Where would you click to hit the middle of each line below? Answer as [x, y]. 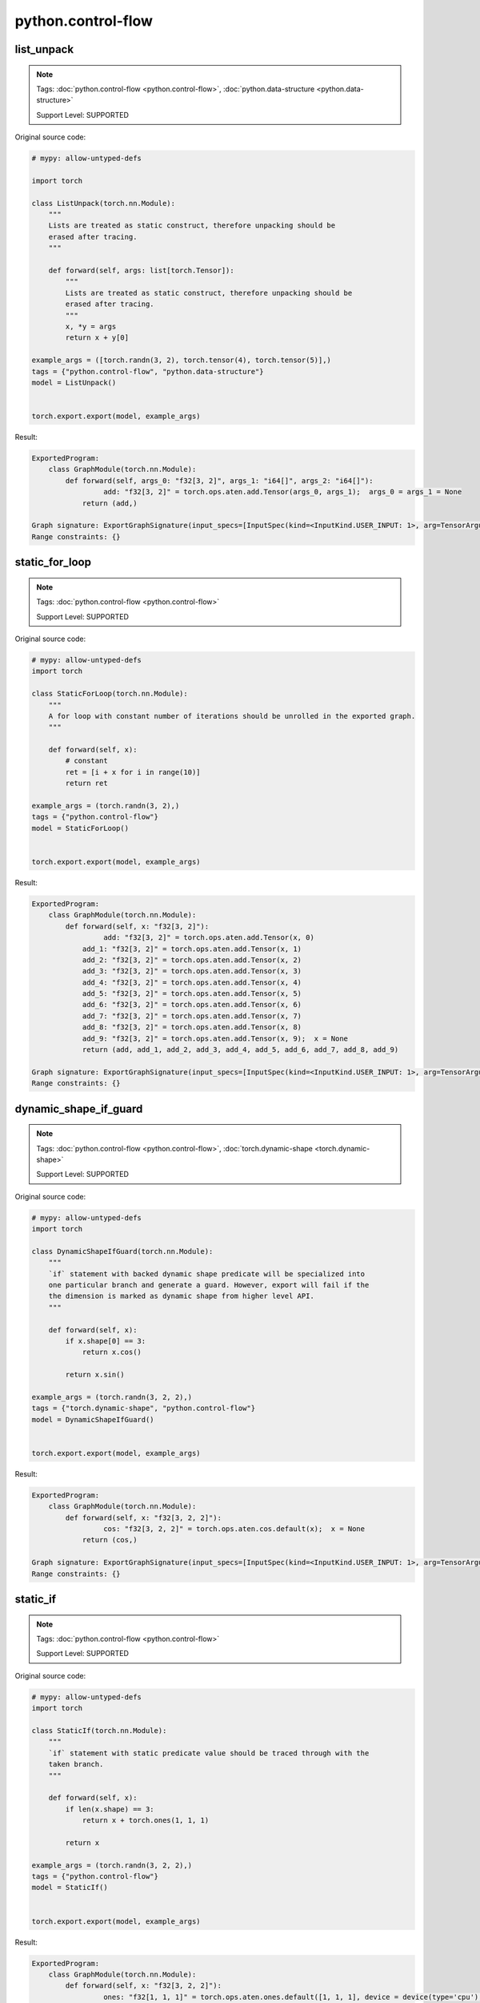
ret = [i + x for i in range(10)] [133, 772]
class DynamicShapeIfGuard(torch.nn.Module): [122, 1251]
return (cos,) [110, 1540]
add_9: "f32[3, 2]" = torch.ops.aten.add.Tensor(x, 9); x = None [215, 1038]
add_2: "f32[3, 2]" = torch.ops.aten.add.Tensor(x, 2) [192, 960]
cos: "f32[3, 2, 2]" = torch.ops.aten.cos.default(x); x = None [234, 1529]
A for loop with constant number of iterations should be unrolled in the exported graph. [232, 716]
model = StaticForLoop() [80, 828]
